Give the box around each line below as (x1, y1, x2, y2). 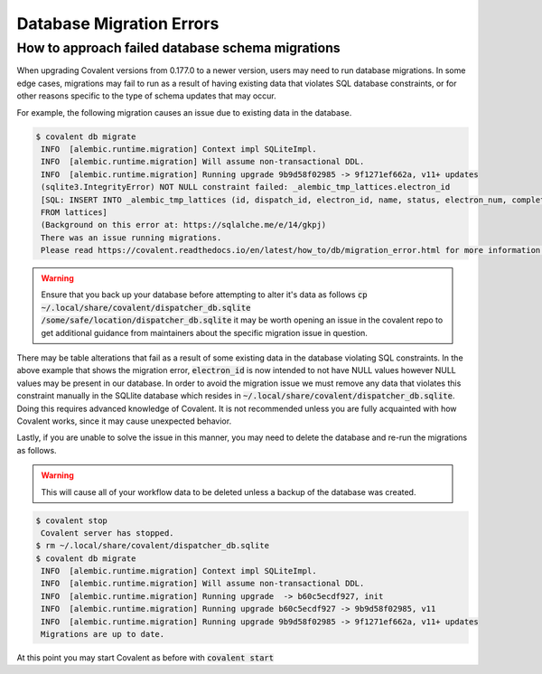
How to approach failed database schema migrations (16, 40, 341, 56)
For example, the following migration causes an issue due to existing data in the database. (16, 107, 352, 117)
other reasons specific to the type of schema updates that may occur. (16, 90, 277, 101)
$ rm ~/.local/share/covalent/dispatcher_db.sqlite (35, 540, 270, 551)
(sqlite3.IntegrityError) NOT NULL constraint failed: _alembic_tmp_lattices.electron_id (41, 182, 451, 192)
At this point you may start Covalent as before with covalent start (16, 652, 275, 663)
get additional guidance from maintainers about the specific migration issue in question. (41, 327, 368, 338)
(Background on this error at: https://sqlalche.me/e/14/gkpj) (41, 220, 327, 230)
